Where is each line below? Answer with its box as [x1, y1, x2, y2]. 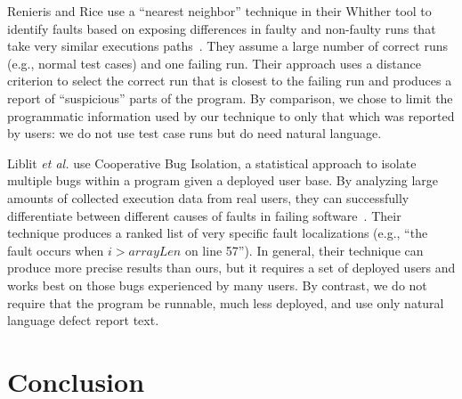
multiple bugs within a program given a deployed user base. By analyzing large [7, 171, 438, 190]
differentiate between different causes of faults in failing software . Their [7, 206, 401, 224]
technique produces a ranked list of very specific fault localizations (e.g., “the [7, 224, 428, 242]
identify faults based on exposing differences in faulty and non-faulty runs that [7, 19, 436, 37]
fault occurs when [7, 240, 104, 259]
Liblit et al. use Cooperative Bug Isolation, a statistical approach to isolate [7, 153, 417, 172]
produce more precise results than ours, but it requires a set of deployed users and [7, 258, 456, 277]
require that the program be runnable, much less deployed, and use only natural [7, 293, 444, 312]
